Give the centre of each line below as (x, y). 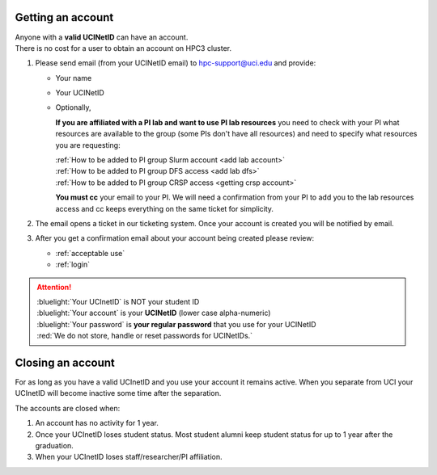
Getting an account (64, 17)
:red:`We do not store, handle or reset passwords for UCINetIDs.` (145, 336)
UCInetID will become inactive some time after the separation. (118, 393)
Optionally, (73, 107)
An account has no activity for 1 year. (97, 423)
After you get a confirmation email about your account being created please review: (175, 238)
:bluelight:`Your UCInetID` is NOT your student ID (118, 301)
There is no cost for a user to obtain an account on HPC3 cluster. (123, 48)
